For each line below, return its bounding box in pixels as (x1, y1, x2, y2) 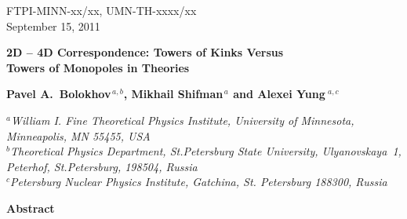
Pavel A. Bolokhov (6, 86, 111, 102)
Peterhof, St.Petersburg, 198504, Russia (6, 158, 198, 174)
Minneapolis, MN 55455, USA (6, 127, 151, 144)
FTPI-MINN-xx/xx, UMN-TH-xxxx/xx (6, 2, 197, 18)
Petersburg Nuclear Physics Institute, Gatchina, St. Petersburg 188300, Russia (10, 173, 387, 190)
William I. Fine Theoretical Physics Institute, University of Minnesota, (10, 111, 354, 128)
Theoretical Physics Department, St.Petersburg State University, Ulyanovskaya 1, (9, 143, 402, 159)
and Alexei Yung (233, 86, 325, 102)
